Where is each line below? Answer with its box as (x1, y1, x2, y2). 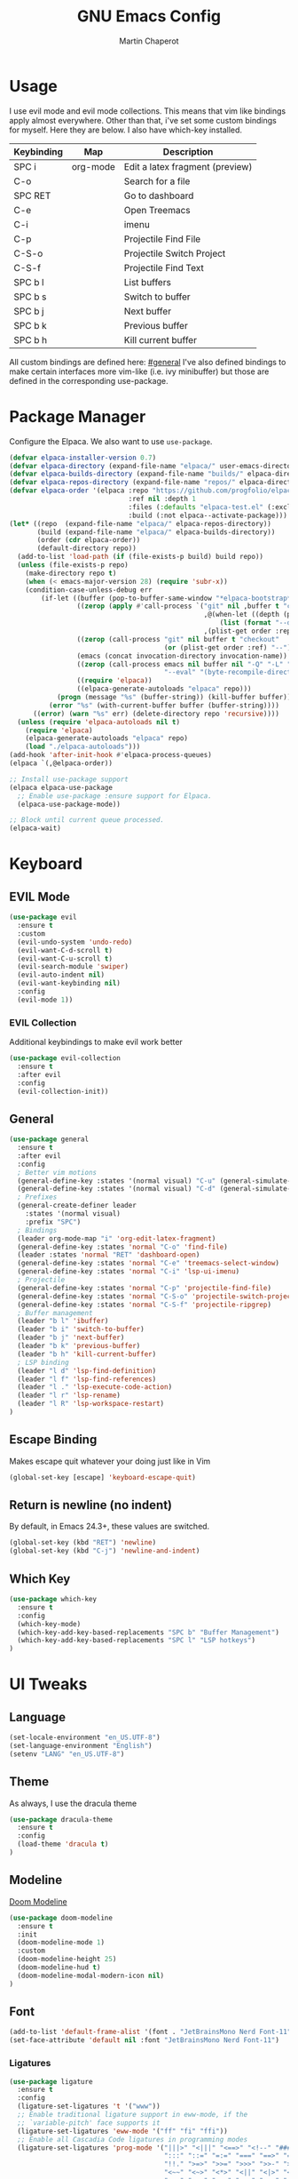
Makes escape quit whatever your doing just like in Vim (9, 1456, 211, 1466)
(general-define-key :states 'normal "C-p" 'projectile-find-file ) (17, 1283, 272, 1292)
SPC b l (13, 275, 44, 288)
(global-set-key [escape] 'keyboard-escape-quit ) (9, 1473, 197, 1481)
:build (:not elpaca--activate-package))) (128, 511, 288, 520)
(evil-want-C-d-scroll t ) (17, 946, 114, 954)
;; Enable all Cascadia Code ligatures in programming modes (17, 2135, 248, 2143)
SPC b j (13, 305, 44, 317)
